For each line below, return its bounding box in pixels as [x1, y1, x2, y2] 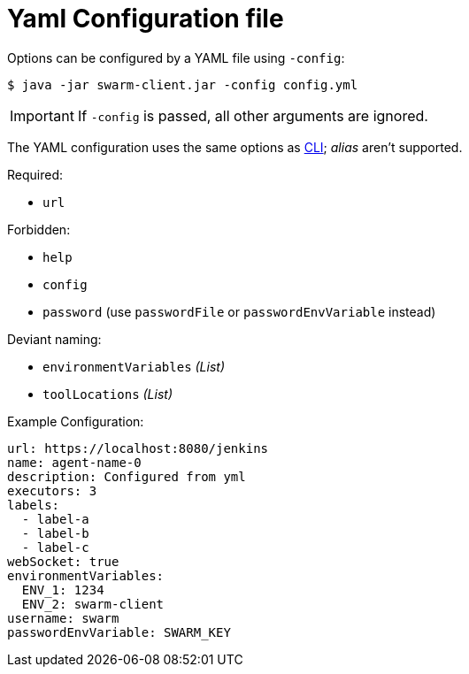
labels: [7, 497, 60, 512]
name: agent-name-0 [7, 455, 142, 470]
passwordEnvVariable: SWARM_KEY [7, 624, 231, 640]
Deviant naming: [7, 331, 102, 347]
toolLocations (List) [42, 386, 173, 402]
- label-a [21, 511, 89, 526]
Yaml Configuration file [7, 4, 284, 34]
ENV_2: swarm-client [21, 596, 165, 611]
